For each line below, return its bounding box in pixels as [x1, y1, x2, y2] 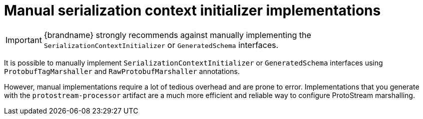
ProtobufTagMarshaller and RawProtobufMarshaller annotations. [4, 66, 240, 75]
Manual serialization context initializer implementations [4, 2, 381, 19]
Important [5, 34, 42, 45]
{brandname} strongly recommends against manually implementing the [43, 29, 311, 40]
